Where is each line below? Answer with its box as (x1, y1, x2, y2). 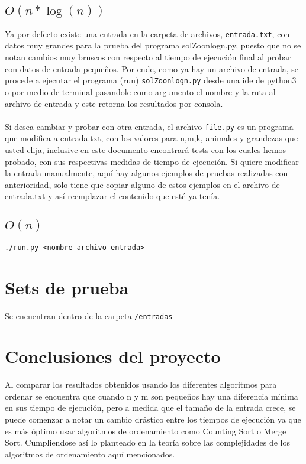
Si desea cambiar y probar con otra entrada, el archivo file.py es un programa (5, 120, 294, 132)
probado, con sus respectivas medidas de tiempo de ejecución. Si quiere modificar (5, 155, 299, 167)
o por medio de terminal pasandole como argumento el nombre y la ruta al (5, 85, 276, 98)
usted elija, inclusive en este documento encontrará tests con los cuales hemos (5, 143, 286, 155)
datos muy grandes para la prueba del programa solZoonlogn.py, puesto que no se (5, 39, 301, 51)
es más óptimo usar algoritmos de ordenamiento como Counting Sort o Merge (5, 424, 286, 437)
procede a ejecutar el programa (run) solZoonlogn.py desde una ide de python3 (5, 74, 297, 86)
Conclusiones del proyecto (5, 344, 221, 368)
